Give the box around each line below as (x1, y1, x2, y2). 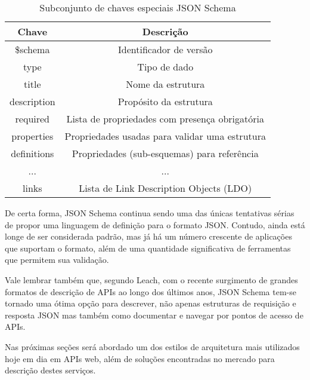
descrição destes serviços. (5, 364, 96, 376)
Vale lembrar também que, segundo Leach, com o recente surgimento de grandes (5, 273, 298, 286)
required (15, 112, 50, 125)
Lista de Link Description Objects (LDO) (79, 181, 252, 195)
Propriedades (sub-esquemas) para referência (72, 146, 259, 160)
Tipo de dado (137, 60, 194, 73)
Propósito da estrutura (117, 94, 213, 108)
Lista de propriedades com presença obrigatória (66, 112, 264, 125)
